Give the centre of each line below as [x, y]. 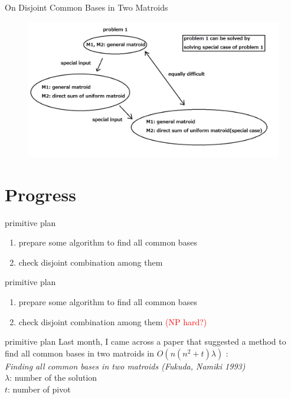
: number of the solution [53, 377]
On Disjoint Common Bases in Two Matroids [86, 7]
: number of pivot [39, 389]
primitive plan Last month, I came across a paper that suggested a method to [145, 341]
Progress [40, 194]
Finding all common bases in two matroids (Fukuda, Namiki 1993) [125, 366]
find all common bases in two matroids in [80, 353]
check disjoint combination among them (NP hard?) [113, 321]
